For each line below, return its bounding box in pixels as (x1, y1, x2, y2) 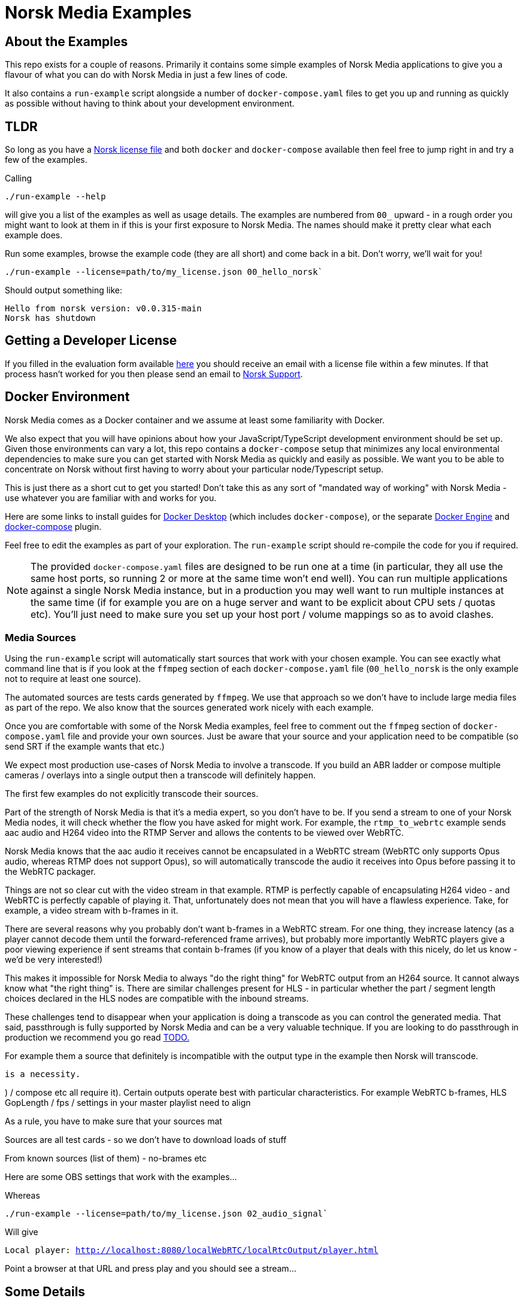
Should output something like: (5, 285, 123, 296)
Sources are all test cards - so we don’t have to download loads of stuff (5, 1135, 287, 1145)
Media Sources (5, 632, 76, 644)
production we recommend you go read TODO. (5, 1032, 190, 1043)
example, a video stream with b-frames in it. (5, 905, 178, 916)
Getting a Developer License (5, 333, 177, 348)
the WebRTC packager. (5, 866, 96, 877)
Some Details (5, 1284, 86, 1299)
